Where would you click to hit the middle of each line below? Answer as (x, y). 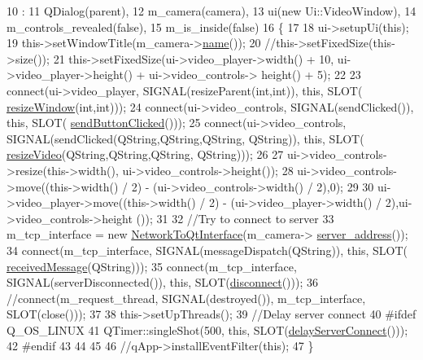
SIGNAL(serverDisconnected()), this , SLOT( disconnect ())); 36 (162, 282)
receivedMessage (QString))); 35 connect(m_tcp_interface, (152, 266)
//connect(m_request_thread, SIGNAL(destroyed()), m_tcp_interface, (186, 298)
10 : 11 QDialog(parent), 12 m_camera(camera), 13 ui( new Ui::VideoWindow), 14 (211, 11)
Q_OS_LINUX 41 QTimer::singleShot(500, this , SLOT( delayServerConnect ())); (207, 329)
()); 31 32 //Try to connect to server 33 (235, 218)
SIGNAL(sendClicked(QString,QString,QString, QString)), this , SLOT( (185, 138)
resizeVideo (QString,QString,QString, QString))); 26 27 (145, 154)
